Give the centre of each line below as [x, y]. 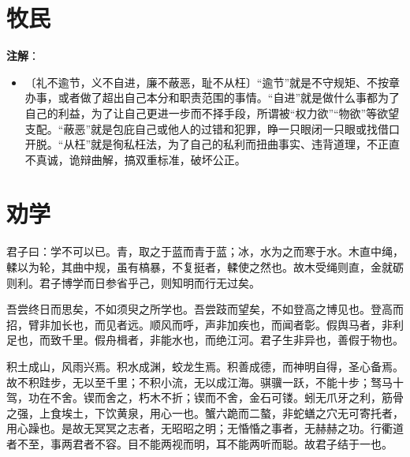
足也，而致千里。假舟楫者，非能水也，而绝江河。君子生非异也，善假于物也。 [205, 340]
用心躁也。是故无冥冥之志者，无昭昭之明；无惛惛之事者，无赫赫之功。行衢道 [205, 428]
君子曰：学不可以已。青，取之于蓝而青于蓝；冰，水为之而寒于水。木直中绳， [205, 251]
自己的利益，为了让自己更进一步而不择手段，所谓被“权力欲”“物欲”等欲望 [212, 112]
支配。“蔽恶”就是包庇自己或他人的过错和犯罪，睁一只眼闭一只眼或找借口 [212, 128]
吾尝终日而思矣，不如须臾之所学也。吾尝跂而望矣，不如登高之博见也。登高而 [205, 309]
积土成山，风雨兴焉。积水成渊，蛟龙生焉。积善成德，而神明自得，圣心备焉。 [205, 366]
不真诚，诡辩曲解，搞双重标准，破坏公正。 [135, 159]
